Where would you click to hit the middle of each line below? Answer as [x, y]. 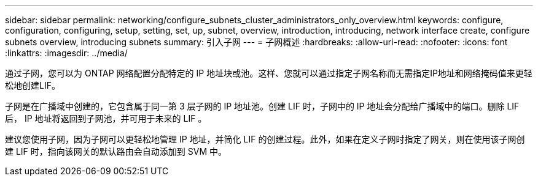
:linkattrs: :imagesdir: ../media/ [66, 53]
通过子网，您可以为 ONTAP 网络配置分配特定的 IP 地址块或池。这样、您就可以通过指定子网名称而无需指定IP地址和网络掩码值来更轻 [269, 73]
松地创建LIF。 [33, 85]
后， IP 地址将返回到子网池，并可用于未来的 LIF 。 [106, 118]
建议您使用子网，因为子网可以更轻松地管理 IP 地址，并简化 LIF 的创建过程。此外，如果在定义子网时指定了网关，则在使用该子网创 [265, 139]
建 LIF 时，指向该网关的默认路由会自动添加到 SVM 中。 [116, 151]
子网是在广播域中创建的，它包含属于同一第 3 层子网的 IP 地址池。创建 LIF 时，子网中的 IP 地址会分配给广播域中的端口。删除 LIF [262, 106]
